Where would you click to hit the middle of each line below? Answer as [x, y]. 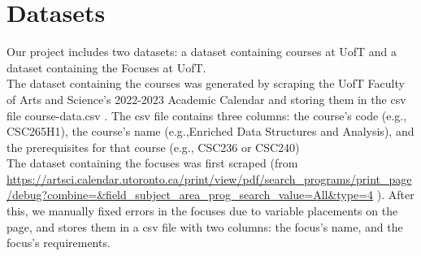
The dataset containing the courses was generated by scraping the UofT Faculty [206, 83]
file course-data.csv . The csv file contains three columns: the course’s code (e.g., [207, 115]
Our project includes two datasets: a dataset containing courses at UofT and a [202, 52]
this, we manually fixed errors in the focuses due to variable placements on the [202, 211]
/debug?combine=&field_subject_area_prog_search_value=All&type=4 [190, 195]
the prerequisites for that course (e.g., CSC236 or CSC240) [153, 147]
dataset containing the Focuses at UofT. [106, 67]
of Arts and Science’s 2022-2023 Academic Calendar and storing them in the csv [206, 99]
